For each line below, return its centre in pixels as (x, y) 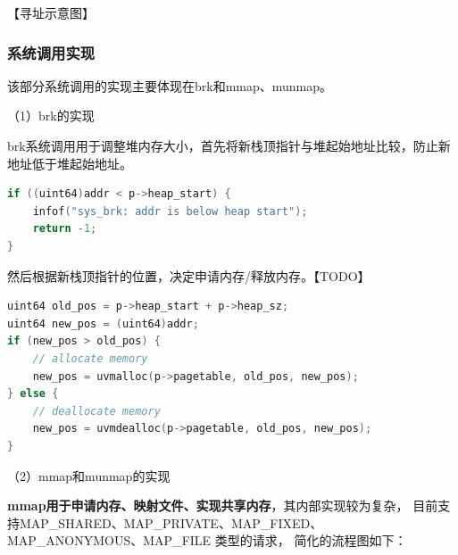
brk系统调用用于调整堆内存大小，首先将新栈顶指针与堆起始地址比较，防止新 (229, 145)
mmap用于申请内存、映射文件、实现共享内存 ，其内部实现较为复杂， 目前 (223, 505)
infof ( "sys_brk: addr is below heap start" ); (170, 211)
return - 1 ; (65, 229)
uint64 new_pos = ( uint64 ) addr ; (103, 323)
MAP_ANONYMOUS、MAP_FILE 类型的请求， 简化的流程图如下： (207, 540)
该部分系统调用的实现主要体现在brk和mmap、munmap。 (170, 85)
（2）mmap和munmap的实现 (89, 475)
